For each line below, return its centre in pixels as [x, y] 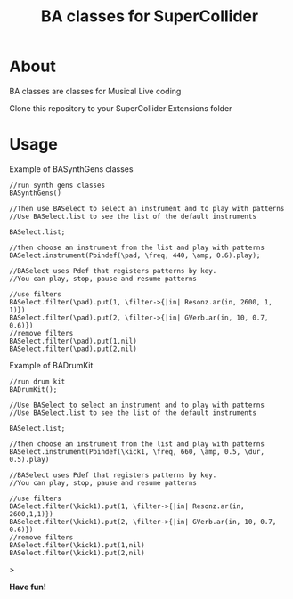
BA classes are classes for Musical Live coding [95, 91]
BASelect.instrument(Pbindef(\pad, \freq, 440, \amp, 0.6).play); [135, 255]
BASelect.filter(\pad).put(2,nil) [73, 349]
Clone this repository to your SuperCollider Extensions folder [121, 108]
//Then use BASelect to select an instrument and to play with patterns [147, 208]
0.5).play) [29, 459]
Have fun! [28, 587]
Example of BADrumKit [51, 365]
